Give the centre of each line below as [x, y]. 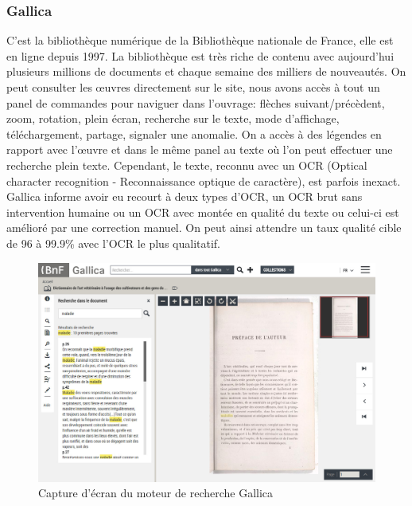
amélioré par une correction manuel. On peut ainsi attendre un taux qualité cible [204, 228]
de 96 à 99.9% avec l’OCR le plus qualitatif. [113, 243]
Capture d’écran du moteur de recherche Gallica [156, 493]
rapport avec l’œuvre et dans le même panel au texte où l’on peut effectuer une [200, 149]
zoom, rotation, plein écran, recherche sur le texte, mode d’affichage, [173, 118]
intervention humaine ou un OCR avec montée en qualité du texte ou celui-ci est [203, 212]
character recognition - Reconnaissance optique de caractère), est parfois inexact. [204, 180]
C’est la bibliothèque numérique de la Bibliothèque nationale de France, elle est [200, 40]
